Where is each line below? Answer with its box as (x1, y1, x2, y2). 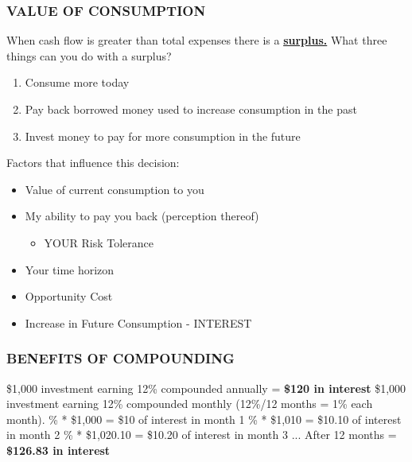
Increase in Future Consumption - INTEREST (25, 314, 252, 331)
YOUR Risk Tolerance (44, 234, 154, 250)
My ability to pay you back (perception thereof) (25, 208, 259, 224)
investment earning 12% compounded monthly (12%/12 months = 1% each (6, 395, 373, 412)
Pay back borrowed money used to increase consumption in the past (25, 101, 357, 117)
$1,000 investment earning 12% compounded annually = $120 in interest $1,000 (6, 379, 406, 396)
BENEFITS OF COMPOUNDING (6, 348, 235, 368)
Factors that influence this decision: (6, 154, 180, 171)
